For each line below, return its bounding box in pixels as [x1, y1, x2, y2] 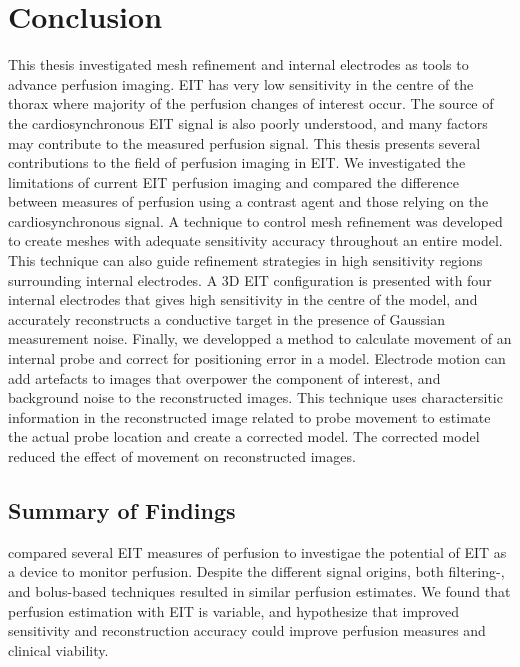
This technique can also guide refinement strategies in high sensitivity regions [8, 250, 483, 271]
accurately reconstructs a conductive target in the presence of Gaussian [8, 308, 445, 329]
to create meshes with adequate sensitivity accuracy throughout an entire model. [8, 230, 503, 251]
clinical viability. [8, 639, 109, 660]
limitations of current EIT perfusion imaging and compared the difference [8, 171, 459, 192]
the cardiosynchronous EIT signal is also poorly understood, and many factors [8, 112, 488, 133]
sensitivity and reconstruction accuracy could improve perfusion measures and [8, 620, 486, 641]
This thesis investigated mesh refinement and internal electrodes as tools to [8, 54, 469, 75]
